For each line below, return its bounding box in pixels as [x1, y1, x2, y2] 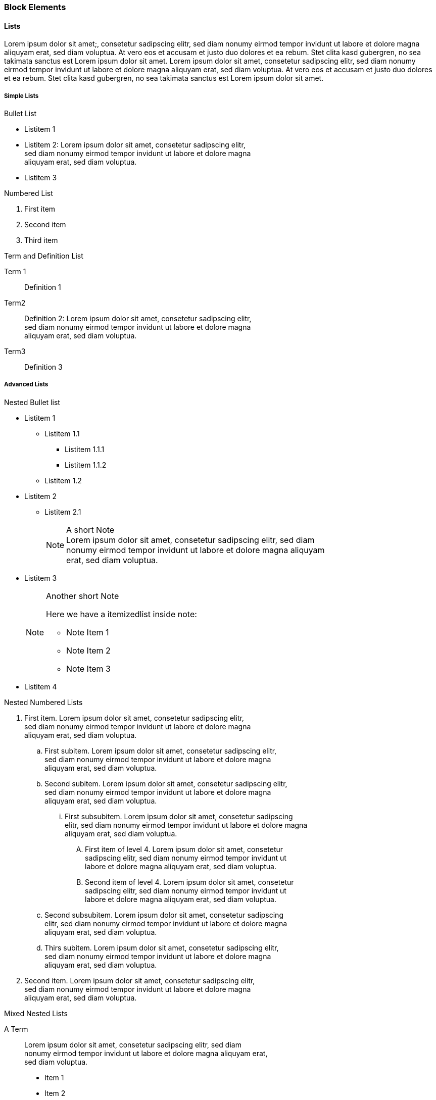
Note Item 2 [66, 645, 111, 656]
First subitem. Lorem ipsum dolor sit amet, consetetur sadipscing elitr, [44, 746, 277, 755]
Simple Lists [4, 92, 39, 99]
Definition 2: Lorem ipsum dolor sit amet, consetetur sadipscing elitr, [24, 314, 252, 323]
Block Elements [4, 2, 66, 12]
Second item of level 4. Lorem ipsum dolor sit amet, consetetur [85, 877, 294, 886]
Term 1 [4, 267, 26, 276]
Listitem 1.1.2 [65, 460, 107, 469]
